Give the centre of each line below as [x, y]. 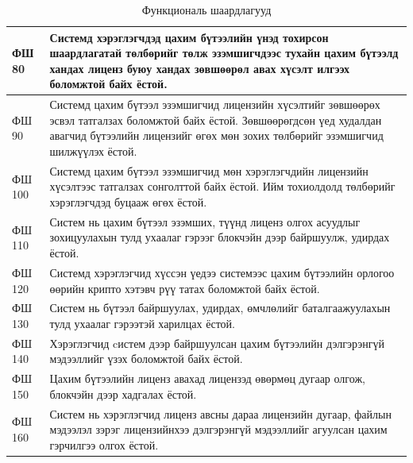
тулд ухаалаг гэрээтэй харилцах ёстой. [142, 323]
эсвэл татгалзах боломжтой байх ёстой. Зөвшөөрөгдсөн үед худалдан [216, 120]
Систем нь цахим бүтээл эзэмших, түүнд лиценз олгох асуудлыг [205, 221]
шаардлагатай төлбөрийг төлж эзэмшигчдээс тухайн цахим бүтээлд [224, 53]
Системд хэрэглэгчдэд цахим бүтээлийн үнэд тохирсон [189, 37]
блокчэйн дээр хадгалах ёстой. [123, 394]
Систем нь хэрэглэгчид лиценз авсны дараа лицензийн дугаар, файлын [220, 413]
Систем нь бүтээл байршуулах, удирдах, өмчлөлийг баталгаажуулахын [220, 308]
